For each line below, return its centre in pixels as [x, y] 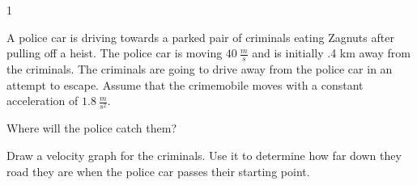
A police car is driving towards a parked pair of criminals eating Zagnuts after [200, 37]
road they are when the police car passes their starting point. [158, 171]
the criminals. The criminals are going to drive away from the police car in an [200, 69]
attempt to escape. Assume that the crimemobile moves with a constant [185, 84]
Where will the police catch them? [92, 128]
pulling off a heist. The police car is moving [115, 53]
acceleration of [43, 101]
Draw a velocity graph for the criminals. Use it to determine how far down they [204, 155]
